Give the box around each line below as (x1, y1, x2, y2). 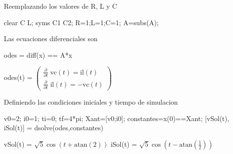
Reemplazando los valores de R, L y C (4, 1, 117, 11)
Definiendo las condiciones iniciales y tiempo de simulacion (4, 97, 178, 107)
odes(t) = (4, 72, 32, 82)
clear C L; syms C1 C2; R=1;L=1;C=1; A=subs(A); (4, 17, 159, 27)
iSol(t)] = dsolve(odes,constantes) (4, 123, 103, 133)
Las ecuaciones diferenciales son (4, 33, 98, 44)
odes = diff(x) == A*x (4, 49, 73, 60)
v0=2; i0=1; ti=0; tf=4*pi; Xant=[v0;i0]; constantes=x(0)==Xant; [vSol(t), (4, 113, 230, 123)
